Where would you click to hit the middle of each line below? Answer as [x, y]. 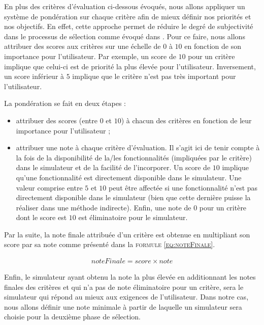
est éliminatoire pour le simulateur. [133, 217]
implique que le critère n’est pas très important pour [154, 76]
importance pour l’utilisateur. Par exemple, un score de [90, 56]
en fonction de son [213, 46]
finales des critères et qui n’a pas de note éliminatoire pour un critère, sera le [124, 287]
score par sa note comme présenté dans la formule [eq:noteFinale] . [110, 244]
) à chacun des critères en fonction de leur [186, 120]
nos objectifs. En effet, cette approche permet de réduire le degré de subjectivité [129, 26]
